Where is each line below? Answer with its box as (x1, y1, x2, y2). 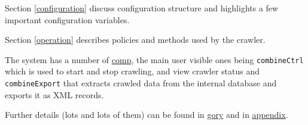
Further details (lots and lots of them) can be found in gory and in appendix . (5, 108, 288, 121)
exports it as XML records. (5, 88, 104, 101)
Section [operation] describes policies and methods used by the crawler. (5, 33, 266, 46)
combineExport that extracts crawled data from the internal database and (5, 77, 277, 89)
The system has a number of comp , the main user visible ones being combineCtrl (5, 53, 304, 65)
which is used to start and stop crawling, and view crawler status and (5, 65, 260, 77)
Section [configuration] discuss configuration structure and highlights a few (5, 2, 279, 14)
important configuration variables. (5, 13, 130, 26)
